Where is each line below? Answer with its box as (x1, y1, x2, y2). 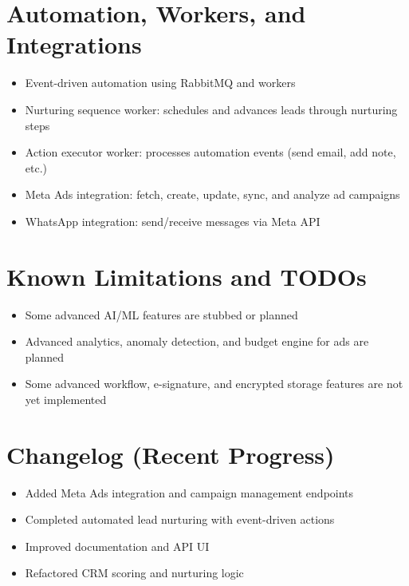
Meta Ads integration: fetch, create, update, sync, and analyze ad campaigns (25, 186, 400, 203)
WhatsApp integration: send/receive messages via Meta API (25, 212, 321, 229)
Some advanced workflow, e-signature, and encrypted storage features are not (25, 375, 403, 392)
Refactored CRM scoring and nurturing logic (25, 564, 244, 581)
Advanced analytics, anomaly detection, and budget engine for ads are (25, 333, 369, 350)
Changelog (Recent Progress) (6, 438, 335, 470)
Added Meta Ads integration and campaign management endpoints (25, 484, 354, 501)
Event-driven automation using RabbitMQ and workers (25, 74, 296, 91)
